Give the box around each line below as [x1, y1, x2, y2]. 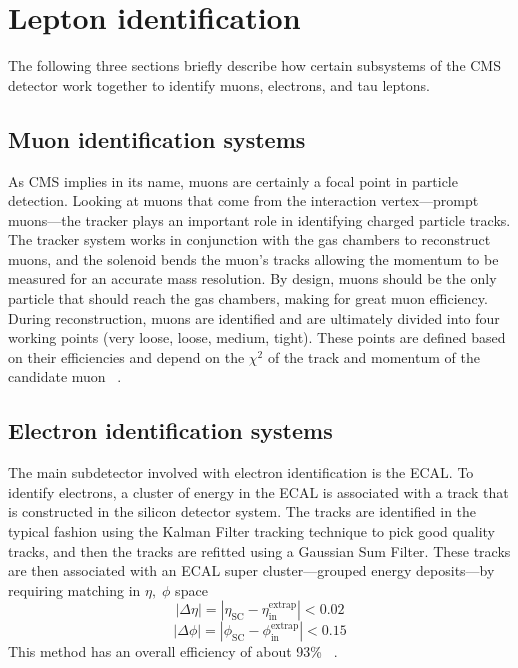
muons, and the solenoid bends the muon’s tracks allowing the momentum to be [8, 248, 499, 269]
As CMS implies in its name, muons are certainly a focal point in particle [8, 170, 458, 191]
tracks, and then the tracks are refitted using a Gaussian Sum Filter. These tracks [8, 540, 511, 561]
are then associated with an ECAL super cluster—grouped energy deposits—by [8, 560, 495, 581]
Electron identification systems [8, 415, 333, 446]
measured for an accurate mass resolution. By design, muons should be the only [8, 268, 497, 289]
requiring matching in [8, 579, 141, 600]
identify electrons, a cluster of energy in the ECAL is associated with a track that [8, 481, 509, 502]
